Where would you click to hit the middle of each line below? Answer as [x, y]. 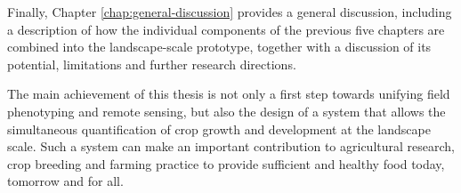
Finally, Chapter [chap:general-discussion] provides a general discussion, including [230, 12]
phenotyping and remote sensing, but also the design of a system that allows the [226, 111]
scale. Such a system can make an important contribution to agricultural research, [231, 146]
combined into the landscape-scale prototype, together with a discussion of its [219, 47]
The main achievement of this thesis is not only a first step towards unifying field [229, 94]
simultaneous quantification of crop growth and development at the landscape [219, 129]
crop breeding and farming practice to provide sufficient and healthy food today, [226, 163]
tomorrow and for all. [65, 181]
